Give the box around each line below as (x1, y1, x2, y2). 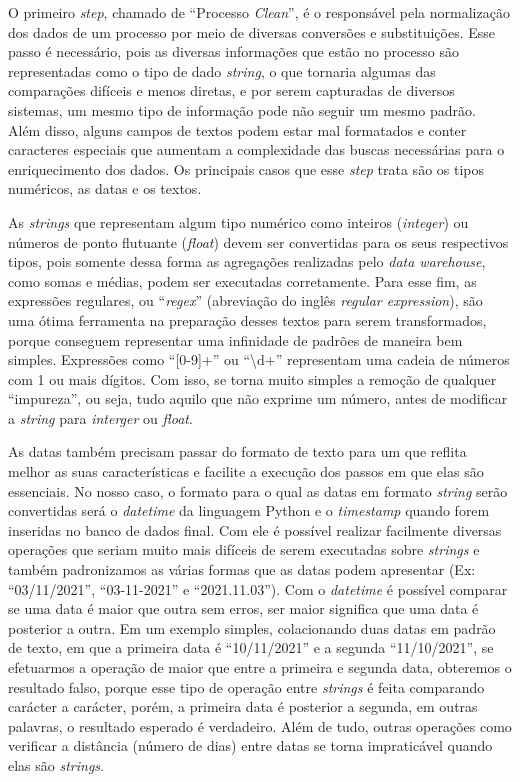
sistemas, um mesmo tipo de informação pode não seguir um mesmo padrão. (8, 99, 476, 120)
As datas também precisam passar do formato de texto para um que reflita (8, 441, 467, 462)
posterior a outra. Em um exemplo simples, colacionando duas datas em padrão (8, 617, 496, 638)
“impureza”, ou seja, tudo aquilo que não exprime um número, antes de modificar (8, 388, 508, 409)
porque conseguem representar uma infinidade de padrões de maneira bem (8, 329, 463, 350)
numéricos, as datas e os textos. (8, 178, 202, 199)
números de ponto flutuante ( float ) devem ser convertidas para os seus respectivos (8, 231, 509, 252)
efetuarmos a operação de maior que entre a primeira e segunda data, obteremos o (8, 657, 512, 677)
